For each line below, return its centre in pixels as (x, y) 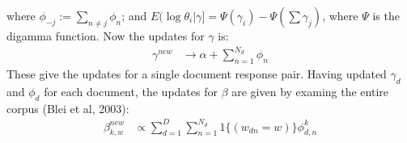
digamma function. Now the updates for (106, 36)
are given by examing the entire (310, 91)
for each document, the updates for (131, 91)
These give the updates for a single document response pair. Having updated (197, 73)
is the (386, 15)
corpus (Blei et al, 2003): (68, 108)
